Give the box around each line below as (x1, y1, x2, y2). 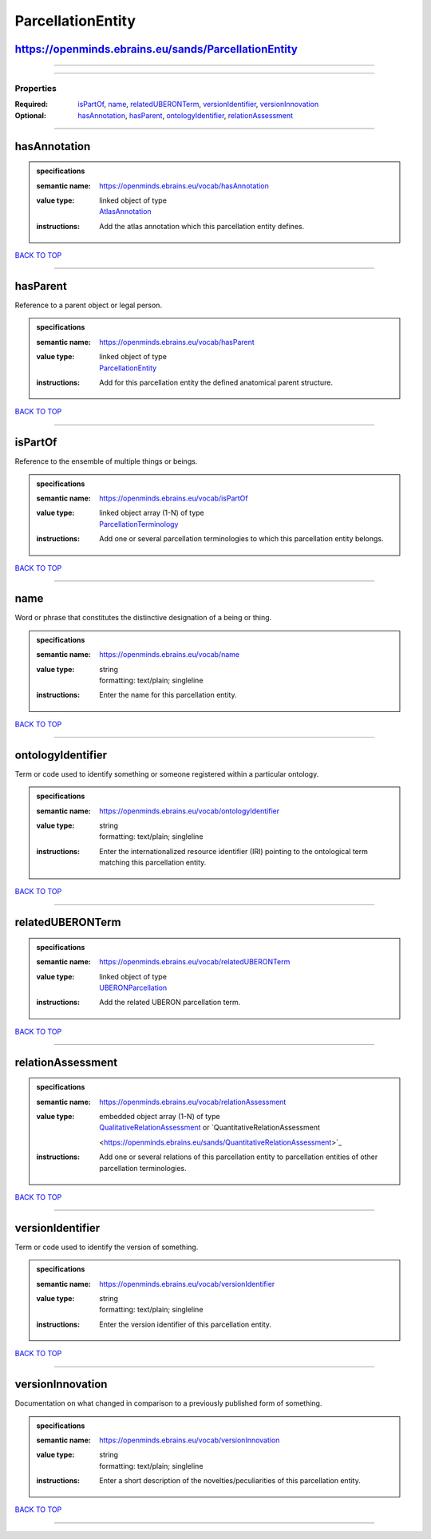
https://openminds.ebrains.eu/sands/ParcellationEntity (14, 42, 299, 56)
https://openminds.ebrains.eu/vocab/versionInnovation (99, 1435, 280, 1445)
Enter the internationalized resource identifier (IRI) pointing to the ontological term (99, 846, 369, 856)
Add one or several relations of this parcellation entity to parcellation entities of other (99, 1152, 378, 1161)
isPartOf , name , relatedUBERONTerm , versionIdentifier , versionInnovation (77, 100, 319, 109)
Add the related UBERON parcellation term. (99, 998, 241, 1007)
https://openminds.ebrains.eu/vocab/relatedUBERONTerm (99, 957, 291, 967)
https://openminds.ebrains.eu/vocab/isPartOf (99, 493, 248, 503)
